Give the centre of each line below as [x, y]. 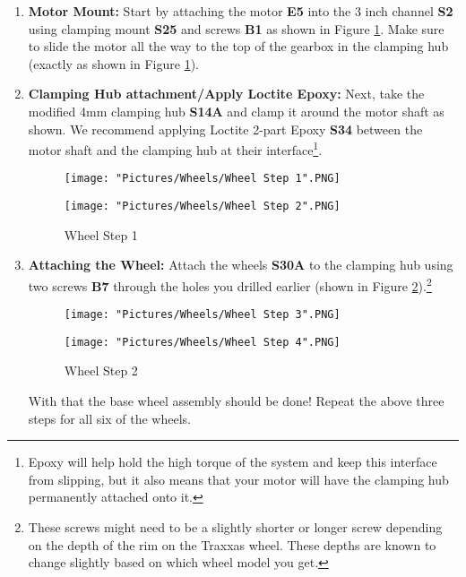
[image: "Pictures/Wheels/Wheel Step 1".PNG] [202, 179]
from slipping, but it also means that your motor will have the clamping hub [238, 479]
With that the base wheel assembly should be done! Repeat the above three [236, 401]
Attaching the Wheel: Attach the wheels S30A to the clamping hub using [241, 265]
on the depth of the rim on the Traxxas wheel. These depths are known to [232, 544]
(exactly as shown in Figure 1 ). [113, 63]
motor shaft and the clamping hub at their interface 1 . [175, 148]
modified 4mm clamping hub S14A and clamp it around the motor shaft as [236, 111]
